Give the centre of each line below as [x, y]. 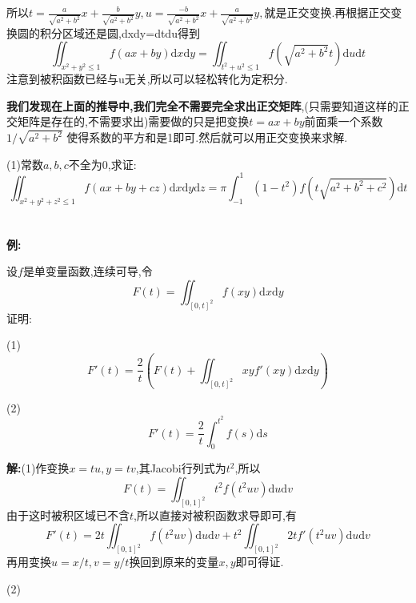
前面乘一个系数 [344, 121]
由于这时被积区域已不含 [68, 515]
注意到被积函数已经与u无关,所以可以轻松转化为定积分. [147, 79]
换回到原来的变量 [174, 562]
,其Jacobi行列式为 [181, 468]
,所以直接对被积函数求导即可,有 [215, 515]
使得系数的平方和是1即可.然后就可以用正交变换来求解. [207, 137]
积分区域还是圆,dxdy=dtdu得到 [120, 32]
